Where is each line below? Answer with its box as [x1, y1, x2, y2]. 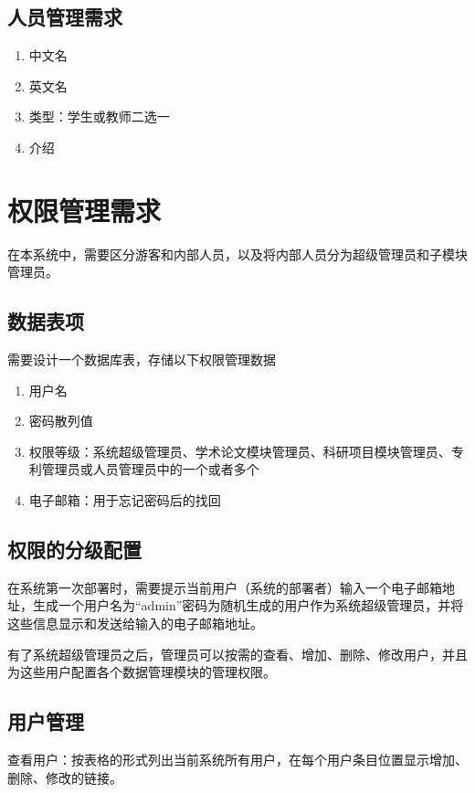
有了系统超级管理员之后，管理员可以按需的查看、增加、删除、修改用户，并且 [7, 644, 468, 663]
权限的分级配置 [7, 535, 142, 564]
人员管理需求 [7, 3, 122, 31]
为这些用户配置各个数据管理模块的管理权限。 [7, 662, 276, 682]
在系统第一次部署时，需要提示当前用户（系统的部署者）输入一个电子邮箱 [7, 577, 442, 597]
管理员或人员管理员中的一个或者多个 [41, 460, 259, 479]
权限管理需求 [7, 191, 162, 228]
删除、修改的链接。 [7, 767, 122, 787]
